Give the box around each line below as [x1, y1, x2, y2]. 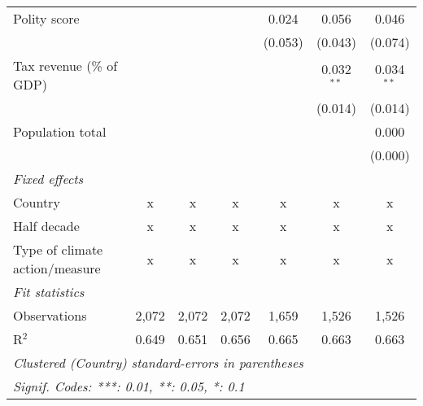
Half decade [13, 216, 80, 235]
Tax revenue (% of [13, 56, 118, 75]
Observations [13, 306, 87, 325]
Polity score [13, 9, 80, 28]
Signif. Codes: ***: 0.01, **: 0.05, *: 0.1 [13, 377, 245, 395]
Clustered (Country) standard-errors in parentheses [13, 353, 303, 372]
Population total [13, 122, 107, 141]
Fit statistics [13, 282, 85, 301]
